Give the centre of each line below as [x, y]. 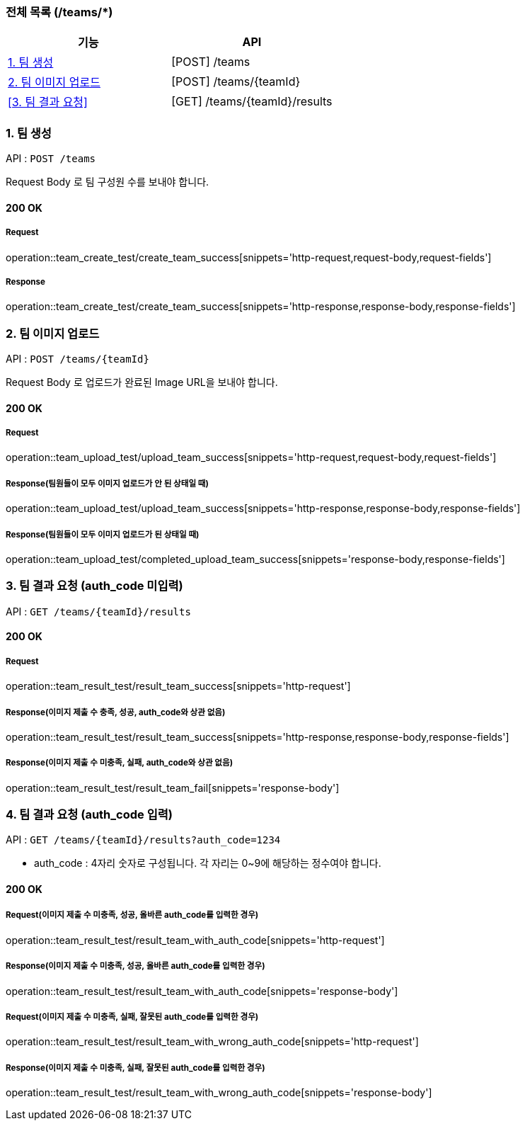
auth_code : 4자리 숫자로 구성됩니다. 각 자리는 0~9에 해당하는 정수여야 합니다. [208, 863]
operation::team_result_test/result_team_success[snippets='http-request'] [178, 686]
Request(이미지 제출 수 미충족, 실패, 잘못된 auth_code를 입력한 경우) [132, 1017]
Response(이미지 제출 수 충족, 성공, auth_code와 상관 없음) [116, 712]
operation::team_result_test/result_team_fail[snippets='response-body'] [173, 787]
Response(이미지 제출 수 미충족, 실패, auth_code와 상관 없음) [120, 763]
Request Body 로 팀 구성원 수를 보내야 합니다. [108, 182]
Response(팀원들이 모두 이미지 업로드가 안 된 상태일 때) [107, 483]
